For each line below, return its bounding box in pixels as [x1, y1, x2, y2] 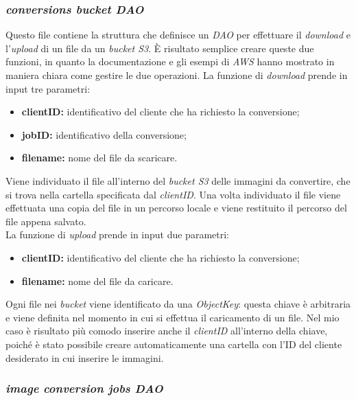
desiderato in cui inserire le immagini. [5, 350, 164, 365]
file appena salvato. [5, 214, 86, 228]
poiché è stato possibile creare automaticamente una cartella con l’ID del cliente [5, 336, 342, 351]
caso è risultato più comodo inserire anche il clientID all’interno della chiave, [5, 323, 328, 338]
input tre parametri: [5, 81, 91, 95]
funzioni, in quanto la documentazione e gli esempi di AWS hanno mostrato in [5, 54, 335, 69]
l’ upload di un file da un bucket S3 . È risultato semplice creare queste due [5, 41, 314, 55]
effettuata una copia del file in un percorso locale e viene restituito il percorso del [5, 200, 347, 215]
